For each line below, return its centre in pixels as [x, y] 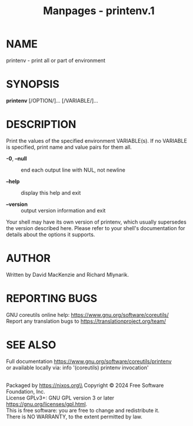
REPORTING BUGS [52, 298]
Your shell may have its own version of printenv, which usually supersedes [96, 222]
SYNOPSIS [33, 84]
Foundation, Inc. [26, 391]
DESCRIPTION [41, 124]
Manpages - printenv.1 [99, 11]
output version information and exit [63, 210]
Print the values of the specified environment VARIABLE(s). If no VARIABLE [96, 140]
